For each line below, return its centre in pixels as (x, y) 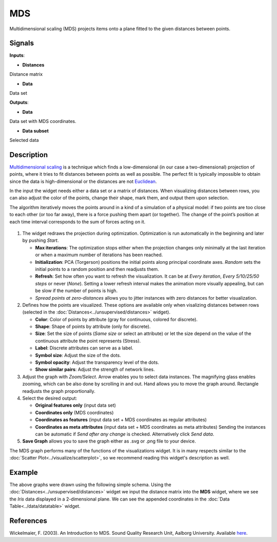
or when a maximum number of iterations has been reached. (99, 255)
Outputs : (19, 102)
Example (24, 472)
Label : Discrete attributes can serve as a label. (84, 348)
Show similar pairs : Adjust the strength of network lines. (95, 369)
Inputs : (17, 55)
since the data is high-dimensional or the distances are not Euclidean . (83, 181)
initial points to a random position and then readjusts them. (97, 269)
